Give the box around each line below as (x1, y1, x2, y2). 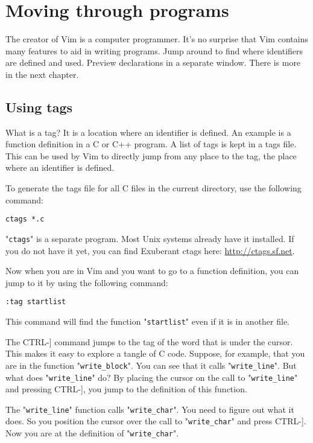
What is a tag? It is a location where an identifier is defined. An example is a (5, 126, 291, 138)
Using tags (5, 97, 73, 116)
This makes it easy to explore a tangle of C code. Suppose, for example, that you (5, 347, 305, 360)
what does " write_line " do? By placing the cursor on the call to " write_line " (5, 371, 298, 383)
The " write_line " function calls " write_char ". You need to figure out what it (5, 403, 294, 415)
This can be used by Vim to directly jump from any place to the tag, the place (5, 149, 297, 162)
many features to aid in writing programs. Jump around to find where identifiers (5, 44, 303, 57)
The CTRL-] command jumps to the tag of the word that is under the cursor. (5, 335, 293, 348)
